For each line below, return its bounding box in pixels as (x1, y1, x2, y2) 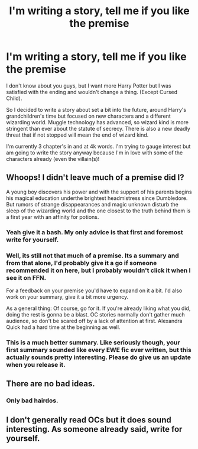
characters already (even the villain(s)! (6, 155, 100, 162)
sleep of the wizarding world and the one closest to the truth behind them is (6, 207, 191, 214)
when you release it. (6, 360, 66, 369)
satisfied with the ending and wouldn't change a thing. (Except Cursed (6, 88, 178, 95)
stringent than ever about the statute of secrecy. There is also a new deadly (6, 125, 190, 132)
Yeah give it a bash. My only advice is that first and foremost (6, 228, 183, 236)
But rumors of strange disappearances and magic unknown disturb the (6, 201, 178, 208)
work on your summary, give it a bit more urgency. (6, 293, 129, 300)
